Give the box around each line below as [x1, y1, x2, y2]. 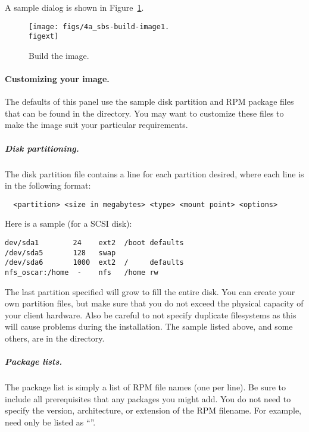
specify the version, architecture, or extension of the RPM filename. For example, [5, 404, 302, 417]
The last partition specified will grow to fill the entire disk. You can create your [5, 285, 295, 298]
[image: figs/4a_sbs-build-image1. [29, 22, 170, 31]
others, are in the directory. [5, 332, 105, 345]
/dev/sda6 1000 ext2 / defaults [5, 258, 184, 267]
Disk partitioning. [5, 142, 79, 154]
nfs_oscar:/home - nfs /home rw [5, 268, 158, 277]
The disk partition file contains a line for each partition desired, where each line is [5, 167, 304, 180]
